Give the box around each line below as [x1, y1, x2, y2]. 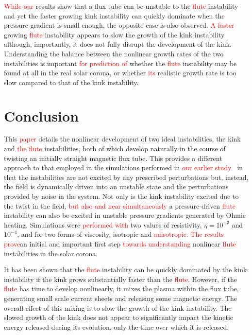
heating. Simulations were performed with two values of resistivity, [4, 219, 202, 229]
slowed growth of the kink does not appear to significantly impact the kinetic [4, 312, 234, 322]
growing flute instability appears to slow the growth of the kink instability [4, 29, 225, 39]
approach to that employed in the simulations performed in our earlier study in [4, 162, 243, 173]
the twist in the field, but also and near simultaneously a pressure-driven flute [4, 200, 236, 211]
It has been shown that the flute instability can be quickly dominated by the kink [4, 264, 247, 275]
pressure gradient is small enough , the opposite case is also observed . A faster [4, 20, 235, 30]
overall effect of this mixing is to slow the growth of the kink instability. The [4, 302, 232, 313]
